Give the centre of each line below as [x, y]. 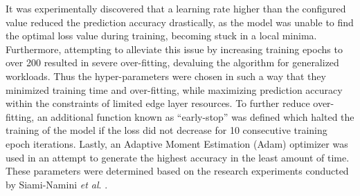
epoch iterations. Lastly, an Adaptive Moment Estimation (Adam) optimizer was [177, 143]
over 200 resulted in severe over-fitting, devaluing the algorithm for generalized [172, 62]
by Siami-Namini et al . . [57, 184]
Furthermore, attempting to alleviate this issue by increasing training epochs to [174, 49]
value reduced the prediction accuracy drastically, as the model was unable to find [180, 22]
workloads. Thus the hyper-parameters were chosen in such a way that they [166, 76]
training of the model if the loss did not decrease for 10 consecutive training [166, 130]
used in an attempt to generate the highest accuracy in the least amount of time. [178, 157]
